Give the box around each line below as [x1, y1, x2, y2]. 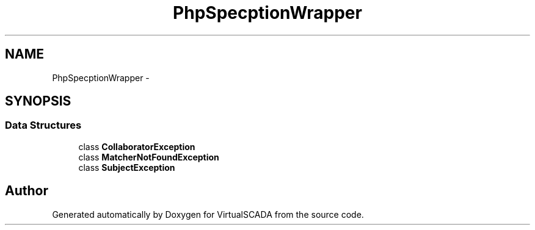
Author [5, 183, 48, 199]
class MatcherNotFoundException [78, 151, 219, 162]
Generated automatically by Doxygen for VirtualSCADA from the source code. [52, 209, 364, 220]
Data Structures [5, 119, 82, 132]
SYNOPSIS [5, 93, 71, 109]
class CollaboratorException [78, 141, 195, 152]
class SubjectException [78, 162, 175, 173]
